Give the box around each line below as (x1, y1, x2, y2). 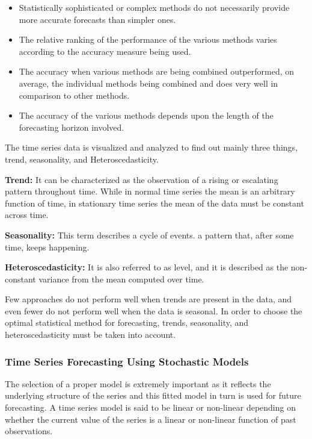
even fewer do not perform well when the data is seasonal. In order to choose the (5, 304, 302, 317)
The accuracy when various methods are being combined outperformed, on (19, 65, 295, 78)
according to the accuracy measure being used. (19, 45, 191, 57)
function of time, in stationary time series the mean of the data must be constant (5, 196, 304, 209)
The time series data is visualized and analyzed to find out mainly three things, (5, 141, 298, 154)
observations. (5, 425, 53, 437)
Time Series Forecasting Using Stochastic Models (5, 353, 249, 369)
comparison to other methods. (19, 89, 130, 101)
